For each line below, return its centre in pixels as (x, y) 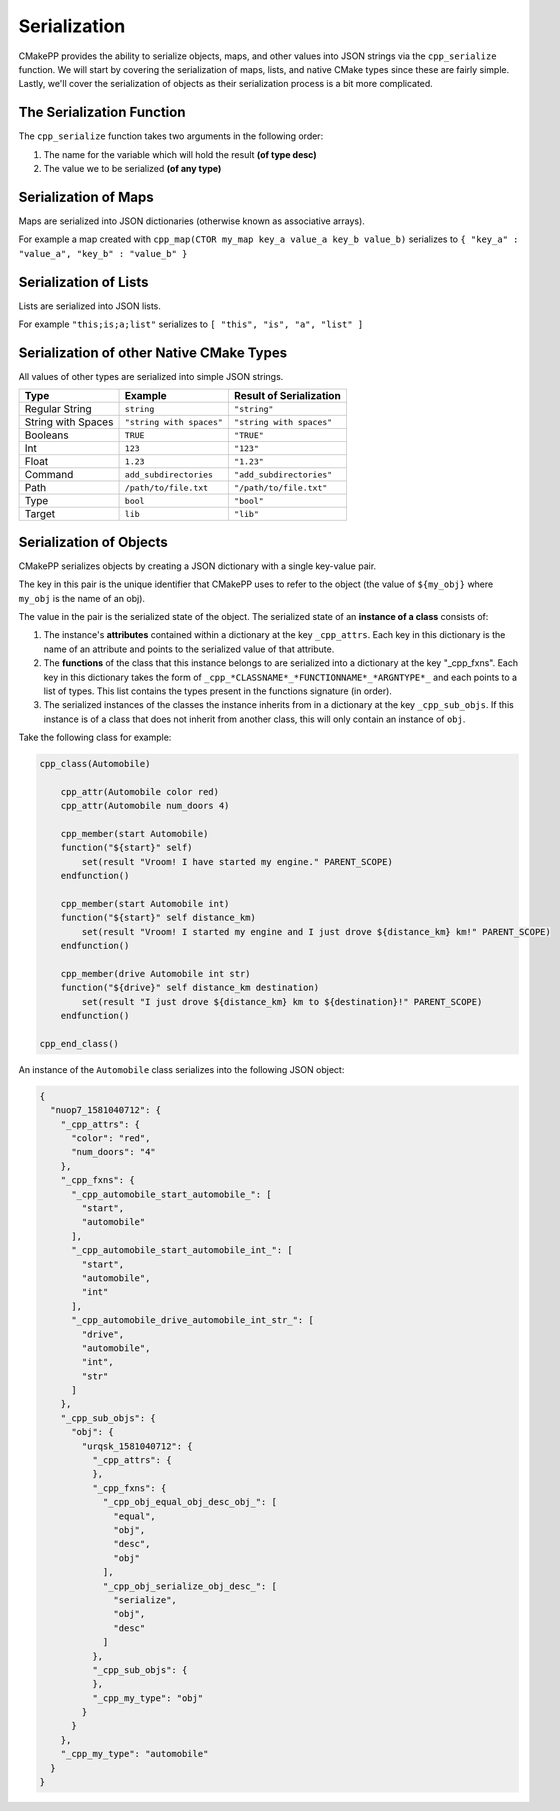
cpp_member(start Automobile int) (145, 903)
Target (40, 514)
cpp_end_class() (79, 1043)
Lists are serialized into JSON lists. (90, 306)
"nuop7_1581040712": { (106, 1110)
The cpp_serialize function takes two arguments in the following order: (171, 136)
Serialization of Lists (83, 281)
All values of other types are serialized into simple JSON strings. (151, 376)
